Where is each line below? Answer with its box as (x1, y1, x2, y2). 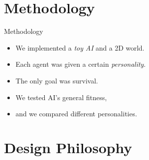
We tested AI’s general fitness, (15, 92, 107, 102)
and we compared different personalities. (15, 108, 137, 119)
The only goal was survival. (15, 75, 98, 85)
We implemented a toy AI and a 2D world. (15, 42, 145, 53)
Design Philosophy (4, 137, 132, 157)
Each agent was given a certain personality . (15, 59, 146, 69)
